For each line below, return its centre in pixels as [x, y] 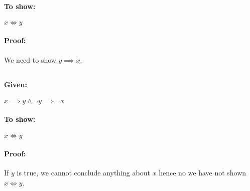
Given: [16, 84]
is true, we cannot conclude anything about [83, 173]
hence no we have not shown [203, 173]
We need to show [30, 59]
